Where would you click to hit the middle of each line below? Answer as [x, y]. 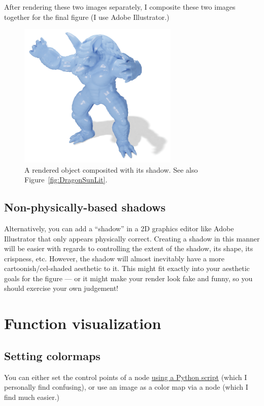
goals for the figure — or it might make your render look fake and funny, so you [128, 278]
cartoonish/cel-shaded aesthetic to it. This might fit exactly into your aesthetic [127, 268]
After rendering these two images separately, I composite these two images [120, 7]
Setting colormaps [52, 355]
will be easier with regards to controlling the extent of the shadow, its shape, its [129, 248]
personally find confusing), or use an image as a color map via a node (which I [126, 387]
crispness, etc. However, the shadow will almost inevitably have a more [114, 258]
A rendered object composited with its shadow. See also [111, 169]
